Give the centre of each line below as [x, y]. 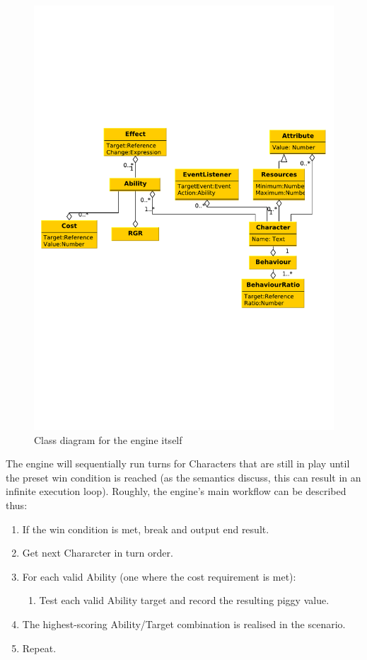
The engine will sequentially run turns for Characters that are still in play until [178, 463]
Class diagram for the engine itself [108, 439]
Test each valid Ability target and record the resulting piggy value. [184, 600]
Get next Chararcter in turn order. [98, 553]
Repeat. [39, 648]
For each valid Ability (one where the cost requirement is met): [159, 576]
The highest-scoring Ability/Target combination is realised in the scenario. [184, 624]
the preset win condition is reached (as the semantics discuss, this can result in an [183, 477]
